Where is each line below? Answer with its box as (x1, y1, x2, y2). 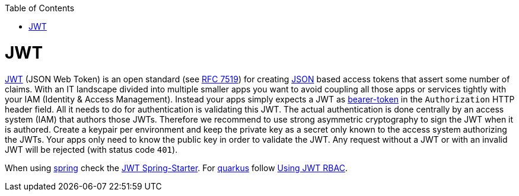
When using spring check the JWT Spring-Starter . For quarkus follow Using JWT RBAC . (5, 162, 348, 173)
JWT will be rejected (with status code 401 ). (5, 144, 178, 155)
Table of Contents (5, 3, 75, 13)
